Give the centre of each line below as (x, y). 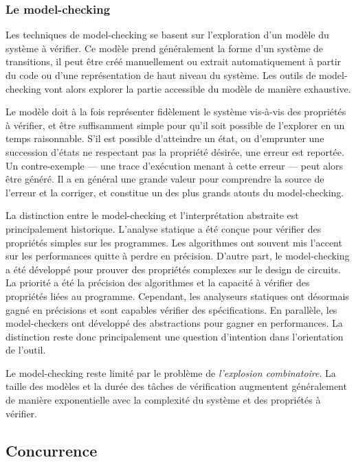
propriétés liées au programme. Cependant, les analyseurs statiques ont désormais (177, 296)
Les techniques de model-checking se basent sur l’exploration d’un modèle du (167, 35)
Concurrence (52, 450)
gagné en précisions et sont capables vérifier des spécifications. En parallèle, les (171, 309)
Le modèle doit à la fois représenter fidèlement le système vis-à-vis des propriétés (176, 112)
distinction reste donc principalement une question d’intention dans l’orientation (175, 336)
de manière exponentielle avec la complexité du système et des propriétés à (163, 400)
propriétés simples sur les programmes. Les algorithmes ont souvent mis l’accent (174, 242)
